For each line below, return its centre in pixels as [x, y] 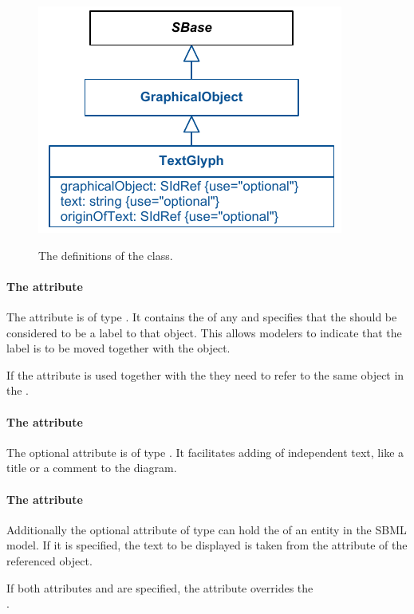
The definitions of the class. [106, 255]
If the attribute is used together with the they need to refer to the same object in [205, 374]
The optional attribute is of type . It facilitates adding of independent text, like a [205, 452]
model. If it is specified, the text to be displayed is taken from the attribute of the [207, 545]
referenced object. [49, 560]
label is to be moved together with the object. [118, 348]
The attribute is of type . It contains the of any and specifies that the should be [202, 316]
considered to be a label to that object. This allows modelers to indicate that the [204, 332]
